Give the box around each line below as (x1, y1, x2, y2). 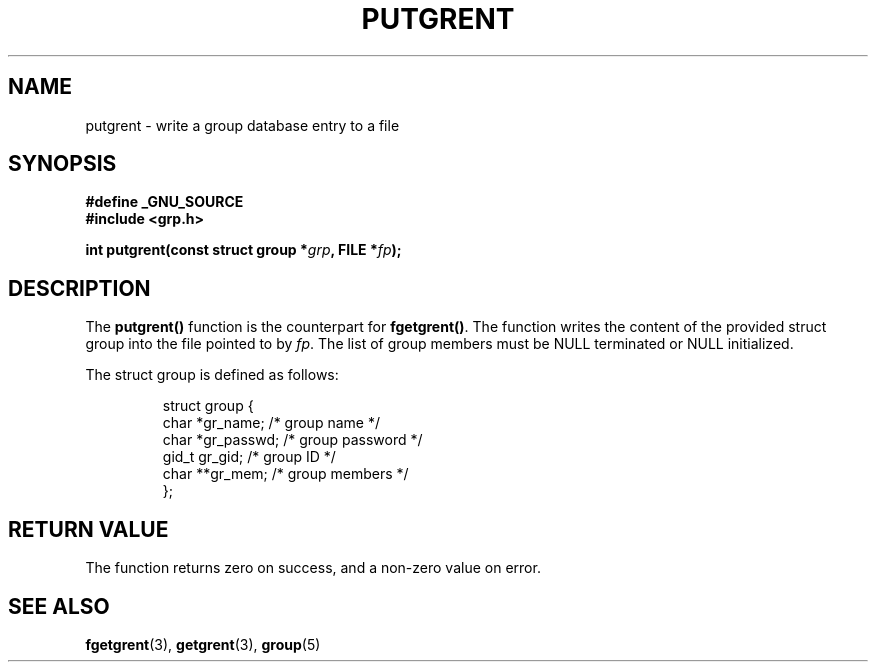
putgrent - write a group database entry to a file (85, 116, 400, 134)
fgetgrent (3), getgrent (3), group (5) (85, 635, 321, 653)
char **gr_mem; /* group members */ (162, 465, 409, 483)
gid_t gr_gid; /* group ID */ (162, 448, 336, 466)
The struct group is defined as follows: (85, 366, 339, 384)
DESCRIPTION (8, 275, 151, 301)
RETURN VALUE (8, 516, 169, 542)
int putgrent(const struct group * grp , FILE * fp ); (85, 241, 402, 259)
